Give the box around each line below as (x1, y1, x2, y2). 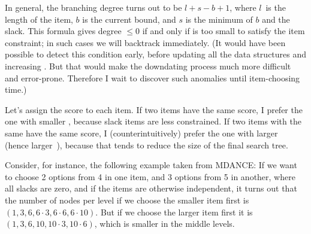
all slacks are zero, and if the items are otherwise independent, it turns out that (5, 182, 297, 195)
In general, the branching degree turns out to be (5, 1, 182, 13)
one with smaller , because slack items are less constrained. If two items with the (5, 115, 301, 127)
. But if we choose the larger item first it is (95, 205, 253, 218)
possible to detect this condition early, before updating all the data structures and (5, 48, 307, 60)
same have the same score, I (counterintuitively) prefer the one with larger (5, 126, 278, 139)
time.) (5, 83, 27, 96)
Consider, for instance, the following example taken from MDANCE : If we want (5, 159, 297, 171)
